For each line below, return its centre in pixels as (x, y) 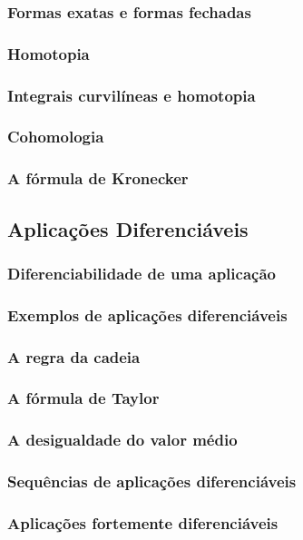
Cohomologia (56, 137)
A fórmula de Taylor (83, 398)
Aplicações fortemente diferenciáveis (143, 522)
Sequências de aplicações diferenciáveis (152, 481)
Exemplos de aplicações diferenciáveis (147, 314)
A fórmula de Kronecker (98, 178)
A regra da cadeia (74, 356)
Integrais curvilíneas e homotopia (132, 95)
